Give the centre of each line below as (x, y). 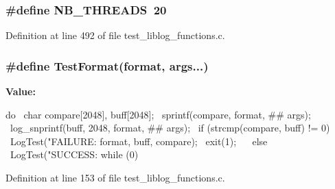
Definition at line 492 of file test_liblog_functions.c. (115, 35)
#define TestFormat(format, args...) (107, 65)
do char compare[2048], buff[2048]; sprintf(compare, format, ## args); (158, 114)
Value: (21, 91)
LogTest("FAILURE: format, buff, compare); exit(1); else (139, 141)
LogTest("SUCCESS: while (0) (74, 154)
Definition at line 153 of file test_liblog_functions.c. (115, 177)
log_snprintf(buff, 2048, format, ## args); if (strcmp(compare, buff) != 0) (170, 128)
